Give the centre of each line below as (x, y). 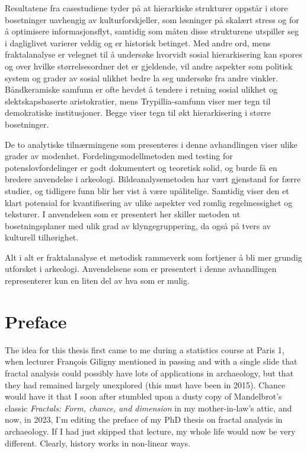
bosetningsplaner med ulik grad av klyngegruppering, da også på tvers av (138, 225)
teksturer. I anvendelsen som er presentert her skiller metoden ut (123, 214)
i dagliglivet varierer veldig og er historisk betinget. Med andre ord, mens (138, 42)
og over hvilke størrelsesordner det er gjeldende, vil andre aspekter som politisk (149, 66)
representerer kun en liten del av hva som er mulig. (97, 281)
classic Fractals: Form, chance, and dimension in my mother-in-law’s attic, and (148, 408)
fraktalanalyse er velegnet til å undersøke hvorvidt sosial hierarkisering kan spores (153, 54)
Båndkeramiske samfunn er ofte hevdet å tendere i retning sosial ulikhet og (141, 89)
